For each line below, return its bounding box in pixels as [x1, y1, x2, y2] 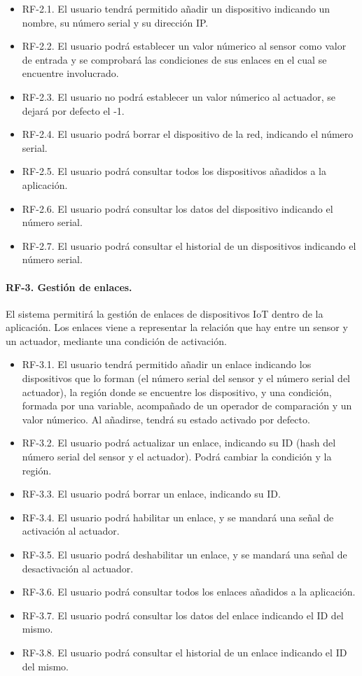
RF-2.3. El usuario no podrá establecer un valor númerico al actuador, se [22, 89, 335, 104]
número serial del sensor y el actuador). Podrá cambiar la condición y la [22, 449, 332, 464]
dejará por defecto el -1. [22, 103, 125, 118]
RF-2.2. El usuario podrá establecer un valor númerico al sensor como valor [22, 38, 347, 53]
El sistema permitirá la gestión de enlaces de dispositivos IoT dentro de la [6, 306, 323, 321]
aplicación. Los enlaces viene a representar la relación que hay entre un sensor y [6, 320, 348, 335]
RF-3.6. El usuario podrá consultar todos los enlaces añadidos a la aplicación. [22, 584, 356, 599]
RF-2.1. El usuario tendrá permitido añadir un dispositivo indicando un [22, 1, 330, 15]
